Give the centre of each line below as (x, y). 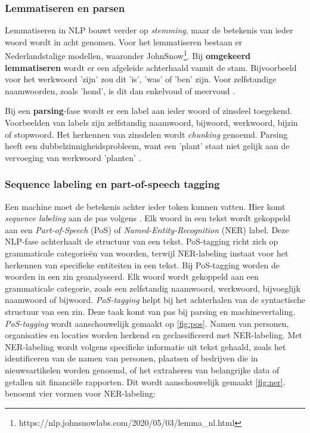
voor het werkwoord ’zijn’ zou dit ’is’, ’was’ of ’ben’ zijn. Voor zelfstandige (141, 79)
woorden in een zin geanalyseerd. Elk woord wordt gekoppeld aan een (132, 276)
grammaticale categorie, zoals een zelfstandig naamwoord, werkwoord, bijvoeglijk (153, 288)
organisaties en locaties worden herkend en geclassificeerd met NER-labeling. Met (154, 335)
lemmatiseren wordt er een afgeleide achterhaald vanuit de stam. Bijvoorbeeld (151, 67)
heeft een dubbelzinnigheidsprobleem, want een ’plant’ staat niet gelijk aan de (147, 146)
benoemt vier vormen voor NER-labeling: (80, 393)
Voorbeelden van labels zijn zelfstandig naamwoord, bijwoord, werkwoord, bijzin (151, 123)
